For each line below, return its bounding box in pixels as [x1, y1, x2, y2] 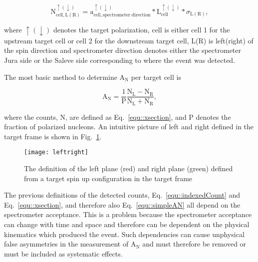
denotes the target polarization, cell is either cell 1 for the [53, 24, 230, 35]
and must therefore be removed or [142, 239, 247, 249]
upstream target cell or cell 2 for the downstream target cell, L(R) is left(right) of [4, 35, 254, 45]
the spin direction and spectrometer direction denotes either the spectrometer [4, 45, 242, 55]
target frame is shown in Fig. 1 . [4, 131, 102, 141]
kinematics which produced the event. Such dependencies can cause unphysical [4, 229, 245, 239]
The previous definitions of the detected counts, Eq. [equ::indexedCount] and [4, 190, 241, 200]
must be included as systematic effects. [4, 248, 123, 259]
